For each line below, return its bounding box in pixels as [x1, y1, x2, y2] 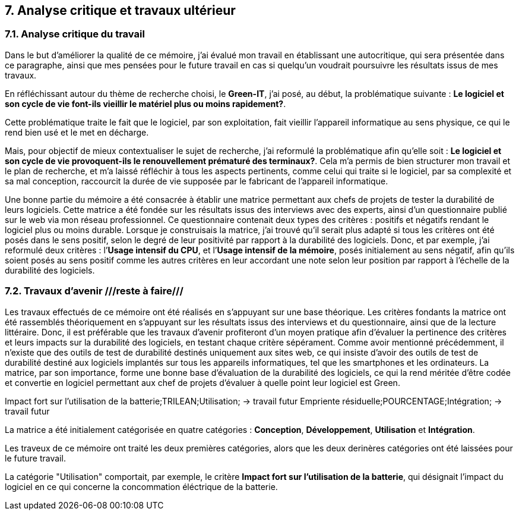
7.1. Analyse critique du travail [5, 28, 145, 40]
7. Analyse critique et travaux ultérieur [5, 3, 236, 18]
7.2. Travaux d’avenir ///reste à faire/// [5, 285, 183, 297]
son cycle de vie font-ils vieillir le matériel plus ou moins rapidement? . [5, 98, 286, 109]
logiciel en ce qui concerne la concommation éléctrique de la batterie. [5, 481, 278, 492]
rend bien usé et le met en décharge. [5, 127, 149, 137]
